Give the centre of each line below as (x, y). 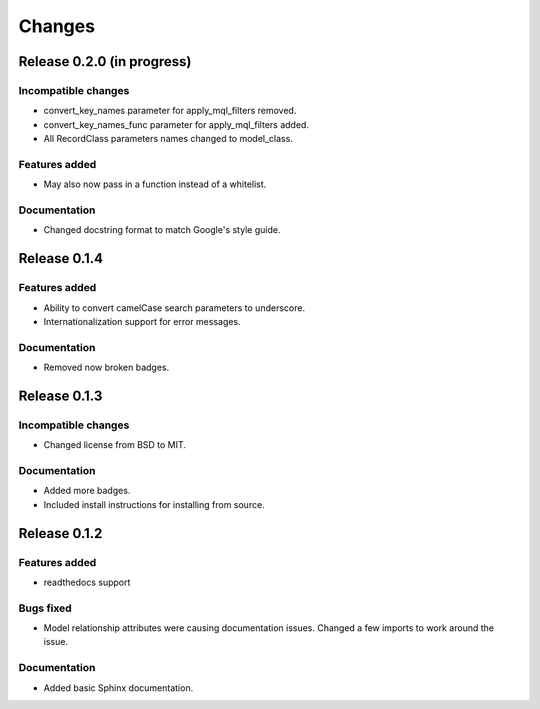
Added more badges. (87, 491)
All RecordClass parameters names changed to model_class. (168, 139)
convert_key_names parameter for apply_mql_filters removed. (170, 111)
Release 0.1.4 (61, 258)
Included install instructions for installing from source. (154, 504)
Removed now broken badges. (106, 367)
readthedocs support (87, 582)
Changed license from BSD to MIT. (115, 445)
